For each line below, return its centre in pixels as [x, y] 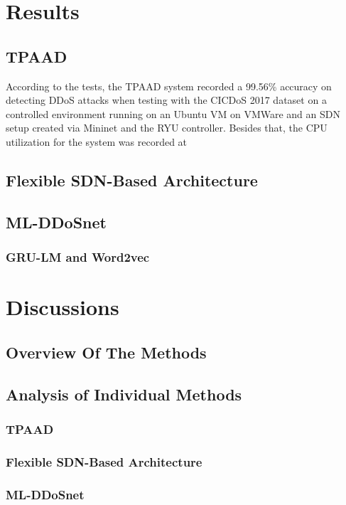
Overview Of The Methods [106, 352]
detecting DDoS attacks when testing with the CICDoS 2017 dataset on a [166, 100]
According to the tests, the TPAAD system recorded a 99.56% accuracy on [169, 86]
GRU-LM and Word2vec [78, 257]
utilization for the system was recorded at [97, 141]
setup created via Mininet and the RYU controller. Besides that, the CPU [167, 128]
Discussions [63, 307]
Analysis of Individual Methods [124, 394]
